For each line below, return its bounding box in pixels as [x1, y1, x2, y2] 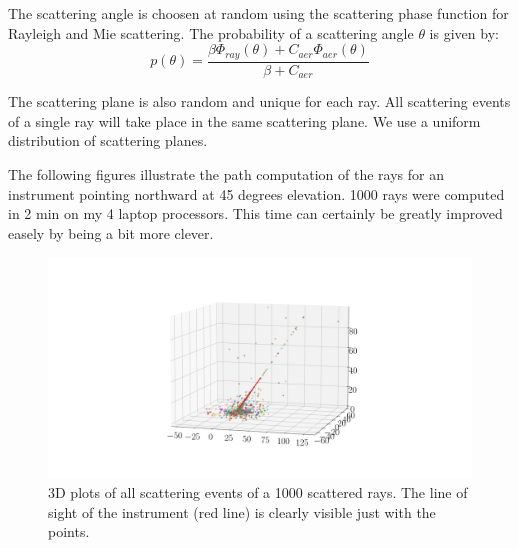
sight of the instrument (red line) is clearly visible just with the [48, 501, 436, 522]
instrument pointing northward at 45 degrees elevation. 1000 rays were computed [8, 183, 505, 204]
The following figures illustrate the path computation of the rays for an [8, 163, 444, 184]
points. [48, 521, 90, 542]
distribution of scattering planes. [8, 130, 208, 151]
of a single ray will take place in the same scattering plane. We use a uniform [8, 110, 481, 131]
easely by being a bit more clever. [8, 222, 214, 243]
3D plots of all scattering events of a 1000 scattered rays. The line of [48, 481, 468, 502]
